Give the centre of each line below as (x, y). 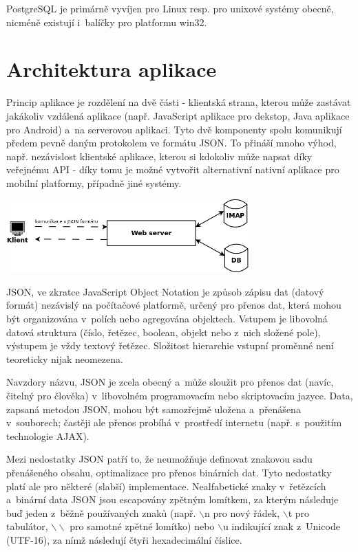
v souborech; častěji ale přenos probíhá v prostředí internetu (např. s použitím (174, 422)
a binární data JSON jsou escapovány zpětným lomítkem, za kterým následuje (172, 499)
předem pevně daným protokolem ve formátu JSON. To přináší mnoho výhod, (171, 143)
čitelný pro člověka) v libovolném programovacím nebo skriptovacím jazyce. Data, (180, 396)
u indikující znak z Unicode (281, 526)
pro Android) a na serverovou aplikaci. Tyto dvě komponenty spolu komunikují (174, 129)
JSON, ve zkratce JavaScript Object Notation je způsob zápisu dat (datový (165, 291)
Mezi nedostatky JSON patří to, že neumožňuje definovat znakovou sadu (159, 459)
